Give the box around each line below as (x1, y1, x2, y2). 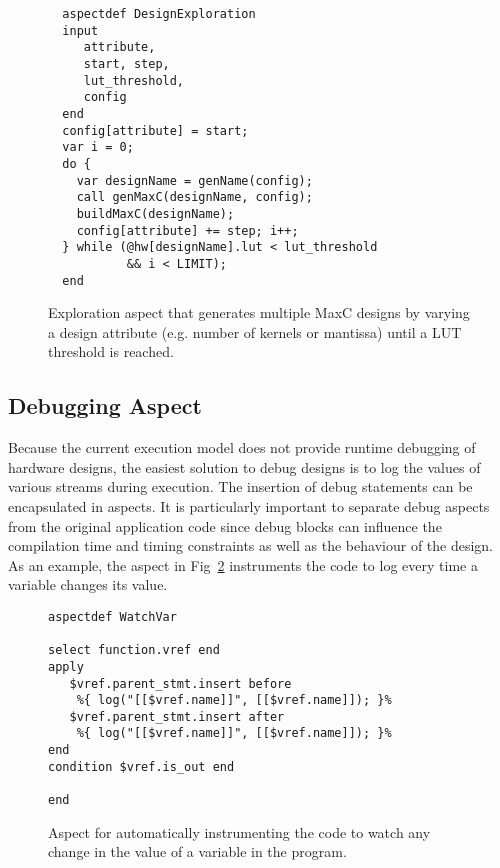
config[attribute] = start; (62, 123, 249, 138)
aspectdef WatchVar (48, 609, 177, 624)
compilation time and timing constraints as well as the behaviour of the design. (8, 535, 494, 556)
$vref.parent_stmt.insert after (69, 709, 285, 724)
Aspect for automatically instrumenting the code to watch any (48, 821, 431, 842)
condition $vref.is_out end (48, 759, 235, 774)
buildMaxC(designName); (76, 206, 235, 221)
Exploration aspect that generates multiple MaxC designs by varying (48, 302, 470, 323)
